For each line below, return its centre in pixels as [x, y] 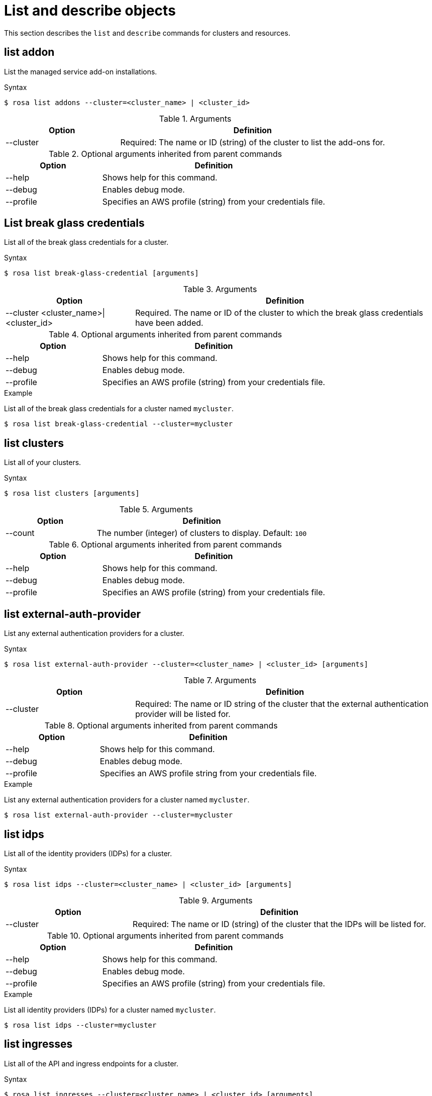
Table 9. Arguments [216, 900]
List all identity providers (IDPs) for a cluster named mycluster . [110, 1010]
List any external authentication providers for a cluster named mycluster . [127, 800]
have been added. [169, 323]
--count [20, 533]
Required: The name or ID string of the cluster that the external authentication [282, 704]
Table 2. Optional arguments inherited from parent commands [165, 154]
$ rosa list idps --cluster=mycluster [80, 1025]
